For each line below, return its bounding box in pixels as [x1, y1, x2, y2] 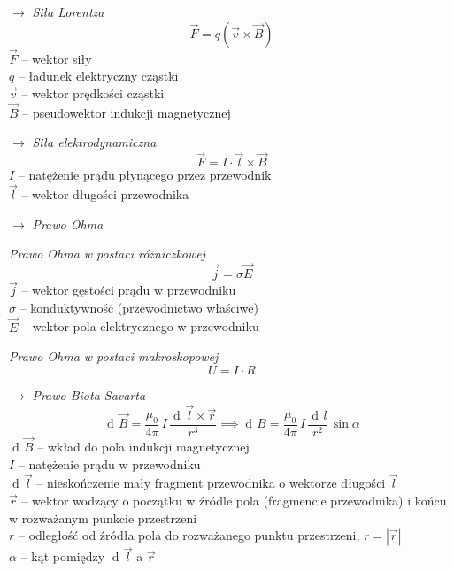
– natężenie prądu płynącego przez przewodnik [18, 166, 272, 184]
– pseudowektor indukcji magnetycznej [22, 103, 231, 121]
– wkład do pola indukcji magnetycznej [37, 436, 250, 455]
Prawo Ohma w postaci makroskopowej [9, 347, 219, 366]
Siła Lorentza [32, 3, 104, 20]
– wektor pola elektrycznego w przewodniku [22, 317, 259, 336]
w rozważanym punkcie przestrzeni [9, 508, 197, 527]
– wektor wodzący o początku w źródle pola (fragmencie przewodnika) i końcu [21, 490, 447, 509]
